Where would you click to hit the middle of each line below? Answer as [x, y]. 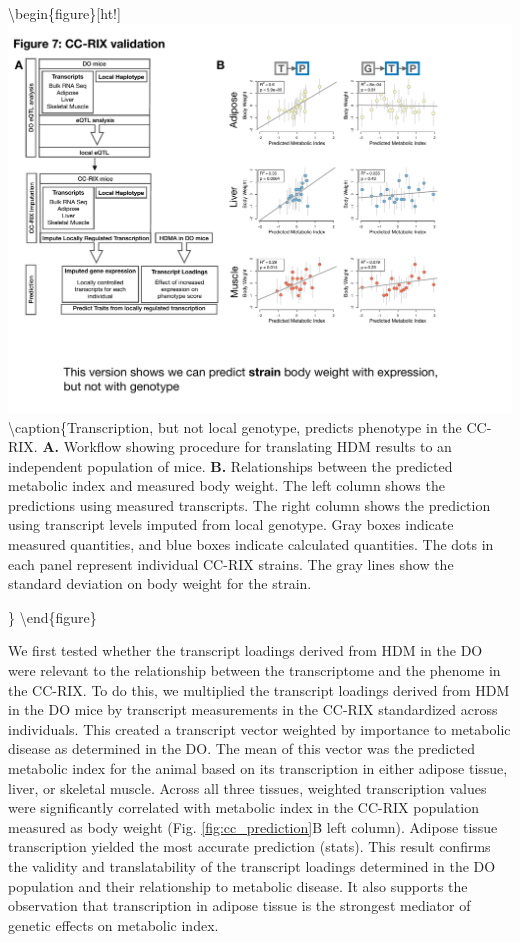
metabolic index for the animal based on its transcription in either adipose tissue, [258, 768]
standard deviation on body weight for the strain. [160, 583]
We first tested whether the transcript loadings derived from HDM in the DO [245, 650]
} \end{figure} [52, 616]
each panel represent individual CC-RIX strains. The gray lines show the [231, 563]
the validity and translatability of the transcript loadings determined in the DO [252, 865]
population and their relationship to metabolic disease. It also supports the [238, 885]
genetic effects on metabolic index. [113, 924]
